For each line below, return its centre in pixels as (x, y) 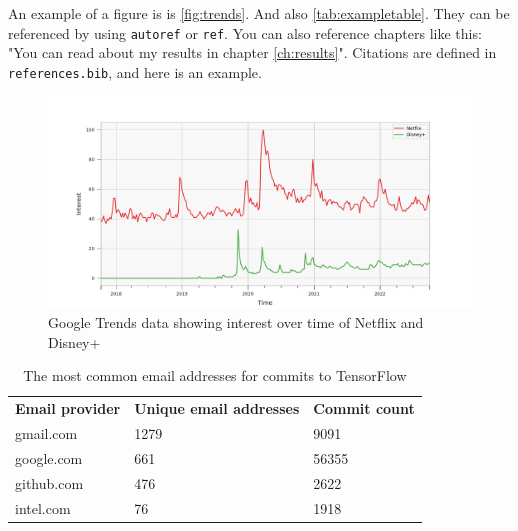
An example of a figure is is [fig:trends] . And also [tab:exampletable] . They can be (259, 13)
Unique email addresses (217, 408)
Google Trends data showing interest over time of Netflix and (236, 322)
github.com (49, 482)
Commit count (364, 408)
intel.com (43, 507)
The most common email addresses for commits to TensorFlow (215, 375)
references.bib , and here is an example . (135, 71)
